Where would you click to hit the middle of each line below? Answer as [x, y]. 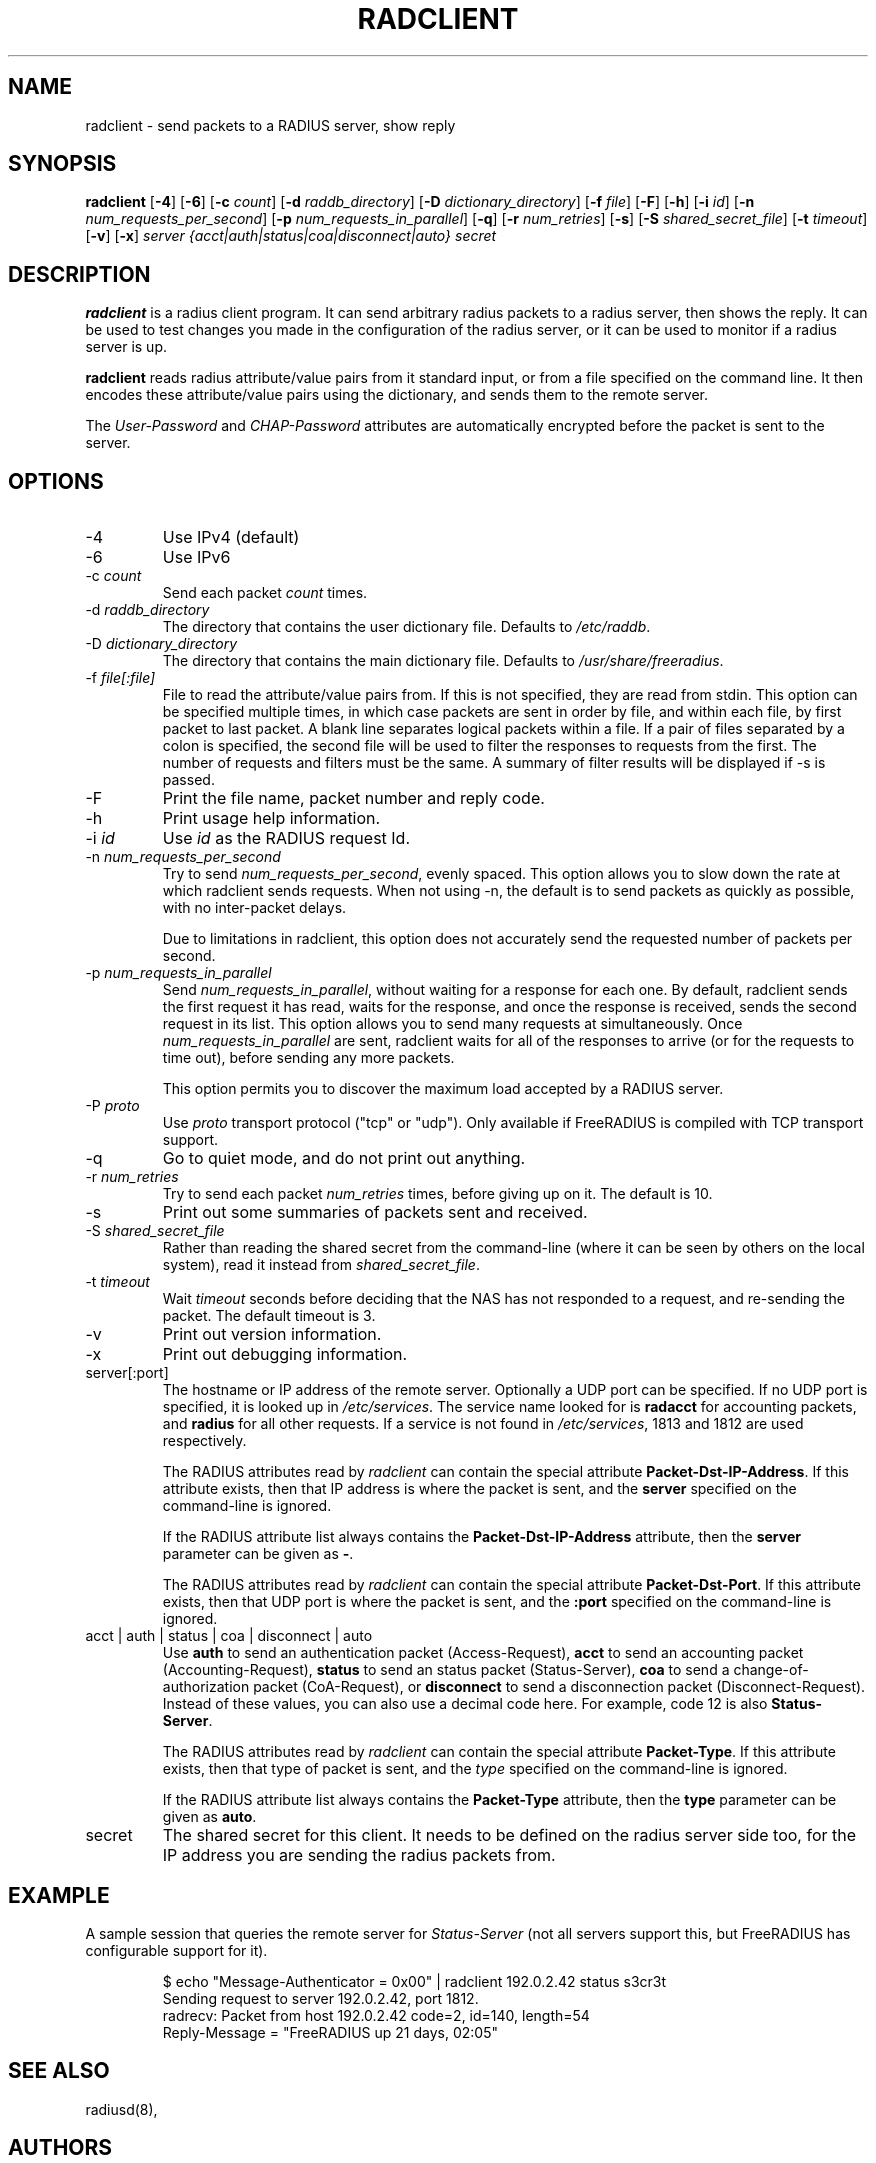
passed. [188, 780]
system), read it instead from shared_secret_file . [321, 1265]
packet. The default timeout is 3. [269, 1316]
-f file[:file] [120, 678]
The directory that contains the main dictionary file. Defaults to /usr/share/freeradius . [443, 661]
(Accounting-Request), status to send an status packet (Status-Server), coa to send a [446, 1670]
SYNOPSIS [62, 164]
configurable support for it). [176, 1950]
